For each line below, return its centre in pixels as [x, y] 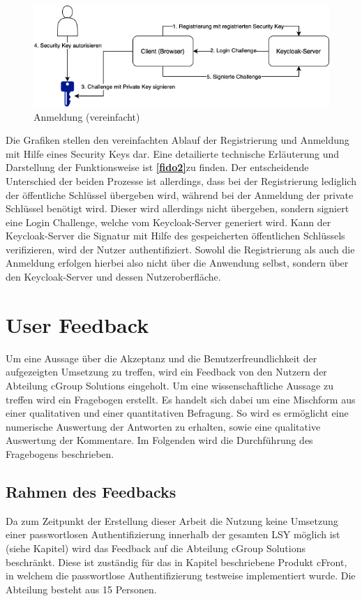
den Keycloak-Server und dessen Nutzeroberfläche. [113, 277]
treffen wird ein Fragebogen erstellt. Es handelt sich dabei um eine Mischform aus [181, 399]
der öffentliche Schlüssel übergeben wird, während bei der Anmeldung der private [180, 194]
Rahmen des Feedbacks [91, 491]
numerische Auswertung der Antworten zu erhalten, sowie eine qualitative [163, 426]
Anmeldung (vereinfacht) [87, 116]
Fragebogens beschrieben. [60, 453]
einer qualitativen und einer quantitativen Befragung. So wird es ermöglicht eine [177, 413]
